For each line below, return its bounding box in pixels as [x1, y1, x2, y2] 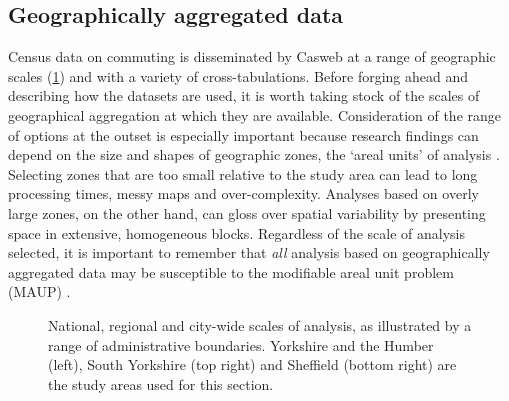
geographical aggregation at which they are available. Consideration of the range [8, 104, 502, 125]
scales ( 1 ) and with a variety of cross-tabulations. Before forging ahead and [8, 65, 469, 86]
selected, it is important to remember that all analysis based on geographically [8, 242, 490, 263]
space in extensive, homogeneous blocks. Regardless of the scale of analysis [8, 222, 466, 243]
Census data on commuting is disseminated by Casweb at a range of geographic [8, 46, 496, 67]
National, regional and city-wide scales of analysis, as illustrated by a [48, 314, 472, 335]
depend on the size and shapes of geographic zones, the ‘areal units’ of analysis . [8, 144, 500, 165]
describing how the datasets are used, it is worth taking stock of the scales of [8, 85, 480, 106]
